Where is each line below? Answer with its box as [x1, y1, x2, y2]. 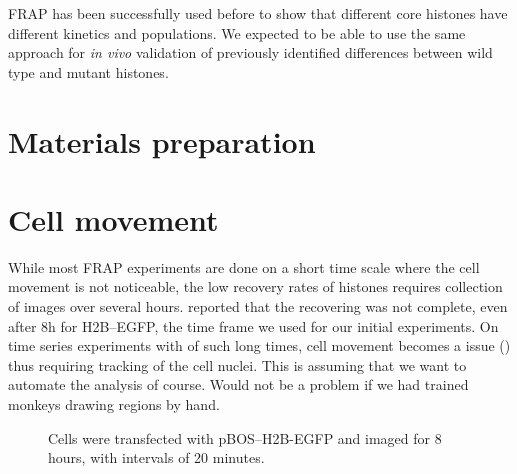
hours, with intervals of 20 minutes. [48, 447, 265, 468]
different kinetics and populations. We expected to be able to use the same [8, 22, 466, 43]
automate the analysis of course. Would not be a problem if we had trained [8, 374, 469, 395]
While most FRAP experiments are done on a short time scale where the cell [8, 256, 480, 277]
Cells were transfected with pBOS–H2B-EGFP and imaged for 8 [48, 427, 442, 448]
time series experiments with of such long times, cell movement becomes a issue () [8, 335, 511, 356]
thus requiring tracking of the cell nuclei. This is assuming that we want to [8, 354, 467, 375]
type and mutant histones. [8, 61, 169, 82]
